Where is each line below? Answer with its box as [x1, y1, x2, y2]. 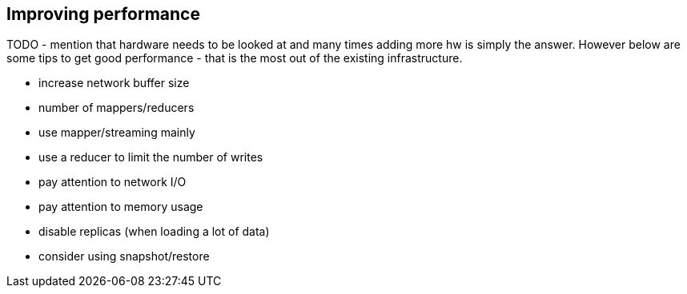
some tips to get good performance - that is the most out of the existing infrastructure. [6, 51, 463, 66]
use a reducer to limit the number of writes [38, 150, 263, 165]
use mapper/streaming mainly [38, 125, 195, 140]
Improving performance [6, 4, 200, 24]
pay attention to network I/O [38, 175, 187, 189]
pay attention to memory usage [38, 200, 203, 214]
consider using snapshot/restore [38, 249, 210, 264]
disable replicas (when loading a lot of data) [38, 224, 270, 239]
